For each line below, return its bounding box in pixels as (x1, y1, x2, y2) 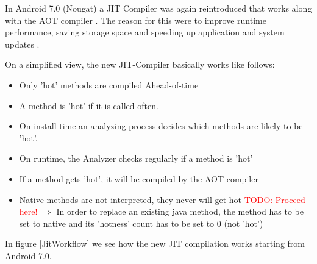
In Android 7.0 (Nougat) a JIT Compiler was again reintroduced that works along (5, 2, 312, 14)
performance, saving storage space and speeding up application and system (5, 26, 285, 38)
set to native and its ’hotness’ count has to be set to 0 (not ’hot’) (19, 216, 263, 229)
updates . (5, 37, 40, 50)
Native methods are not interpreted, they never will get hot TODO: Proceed (19, 193, 305, 205)
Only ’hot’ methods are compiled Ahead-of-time (19, 78, 199, 91)
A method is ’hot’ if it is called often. (19, 99, 158, 112)
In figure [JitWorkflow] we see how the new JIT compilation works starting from (5, 237, 305, 250)
